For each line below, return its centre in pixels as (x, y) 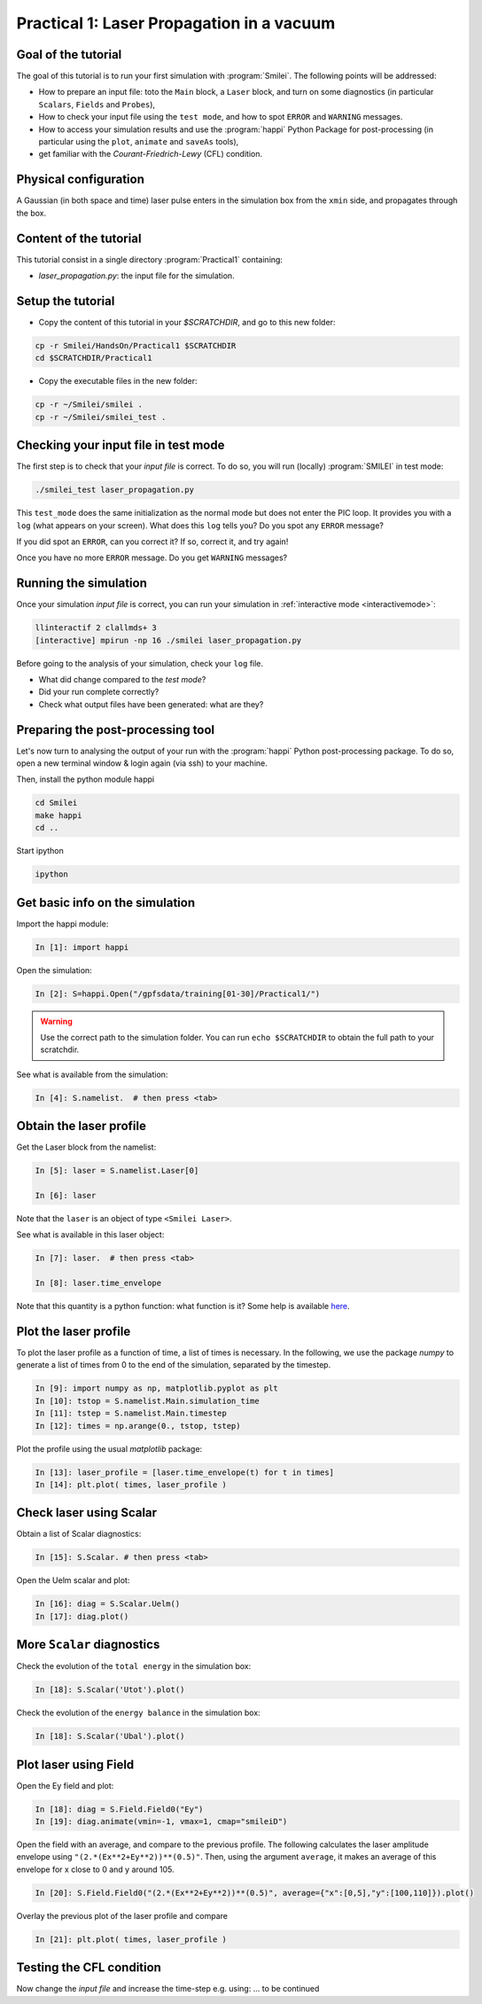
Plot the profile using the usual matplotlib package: (109, 1448)
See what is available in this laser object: (90, 1235)
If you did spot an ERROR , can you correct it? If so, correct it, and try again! (152, 542)
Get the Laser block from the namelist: (86, 1147)
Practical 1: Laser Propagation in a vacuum (176, 23)
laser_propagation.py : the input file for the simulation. (136, 276)
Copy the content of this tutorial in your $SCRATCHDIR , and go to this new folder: (187, 322)
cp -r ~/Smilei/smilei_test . (101, 417)
